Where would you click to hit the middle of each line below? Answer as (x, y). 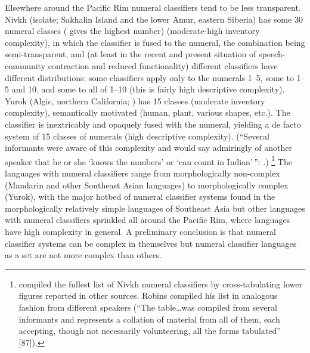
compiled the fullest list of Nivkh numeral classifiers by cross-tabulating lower (160, 284)
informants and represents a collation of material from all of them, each (149, 319)
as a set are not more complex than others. (83, 255)
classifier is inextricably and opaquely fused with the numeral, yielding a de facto (153, 124)
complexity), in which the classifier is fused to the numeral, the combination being (155, 42)
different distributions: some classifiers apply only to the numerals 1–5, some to (149, 77)
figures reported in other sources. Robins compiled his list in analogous (148, 295)
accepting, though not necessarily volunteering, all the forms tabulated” (150, 331)
